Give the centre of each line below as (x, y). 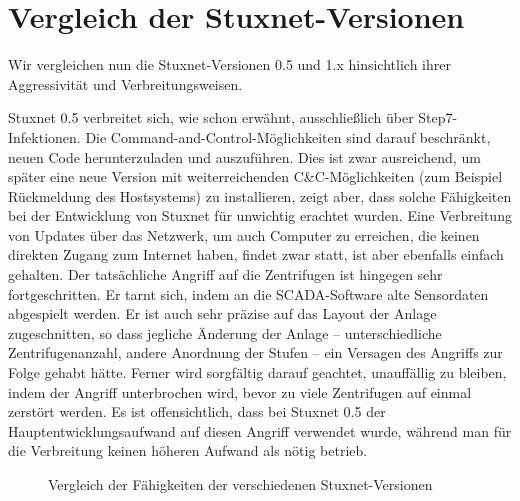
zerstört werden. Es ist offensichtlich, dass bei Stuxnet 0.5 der (197, 411)
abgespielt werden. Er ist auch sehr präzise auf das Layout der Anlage (222, 313)
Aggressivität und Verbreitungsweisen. (125, 83)
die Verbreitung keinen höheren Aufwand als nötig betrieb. (188, 450)
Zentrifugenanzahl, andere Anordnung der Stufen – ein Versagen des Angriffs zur (255, 352)
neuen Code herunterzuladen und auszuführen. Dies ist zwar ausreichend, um (244, 156)
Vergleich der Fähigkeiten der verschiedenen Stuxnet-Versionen (240, 484)
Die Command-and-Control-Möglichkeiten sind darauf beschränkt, (288, 136)
